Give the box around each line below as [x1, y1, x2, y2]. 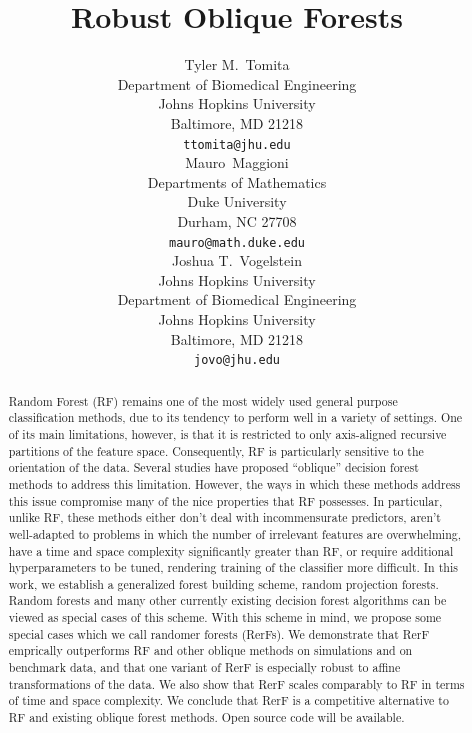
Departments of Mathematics [147, 171, 327, 192]
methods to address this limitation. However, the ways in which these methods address [8, 475, 461, 492]
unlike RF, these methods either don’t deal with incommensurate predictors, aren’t [8, 509, 441, 526]
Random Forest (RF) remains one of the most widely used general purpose [8, 392, 398, 409]
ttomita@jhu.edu [183, 137, 291, 152]
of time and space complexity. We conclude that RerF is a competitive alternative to [8, 692, 449, 709]
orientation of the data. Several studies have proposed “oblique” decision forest [8, 459, 419, 476]
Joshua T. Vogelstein [172, 250, 302, 271]
